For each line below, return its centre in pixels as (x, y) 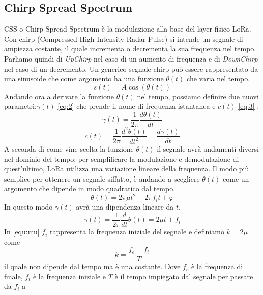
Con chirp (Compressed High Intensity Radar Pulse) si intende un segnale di (124, 38)
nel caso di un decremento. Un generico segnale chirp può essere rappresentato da (131, 68)
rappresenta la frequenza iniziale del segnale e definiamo (137, 232)
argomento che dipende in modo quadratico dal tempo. (90, 188)
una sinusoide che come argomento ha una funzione (84, 79)
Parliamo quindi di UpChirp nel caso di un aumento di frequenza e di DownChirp (131, 58)
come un (236, 178)
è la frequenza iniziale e (69, 276)
